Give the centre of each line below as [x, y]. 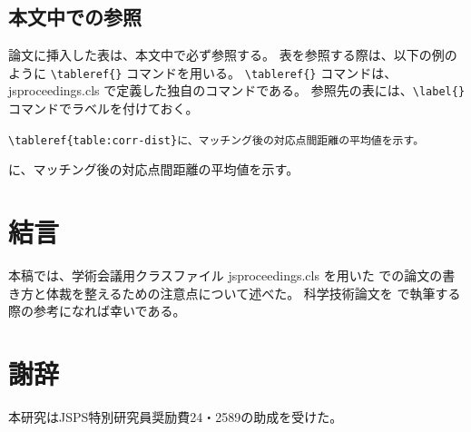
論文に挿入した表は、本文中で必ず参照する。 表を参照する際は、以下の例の [233, 55]
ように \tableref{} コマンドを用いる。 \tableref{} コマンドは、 [203, 72]
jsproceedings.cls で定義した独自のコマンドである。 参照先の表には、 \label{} [237, 90]
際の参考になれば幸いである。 [97, 311]
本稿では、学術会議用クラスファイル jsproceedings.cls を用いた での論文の [226, 275]
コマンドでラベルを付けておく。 [103, 108]
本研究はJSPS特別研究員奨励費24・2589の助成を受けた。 [176, 416]
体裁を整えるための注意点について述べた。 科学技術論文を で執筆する [253, 293]
